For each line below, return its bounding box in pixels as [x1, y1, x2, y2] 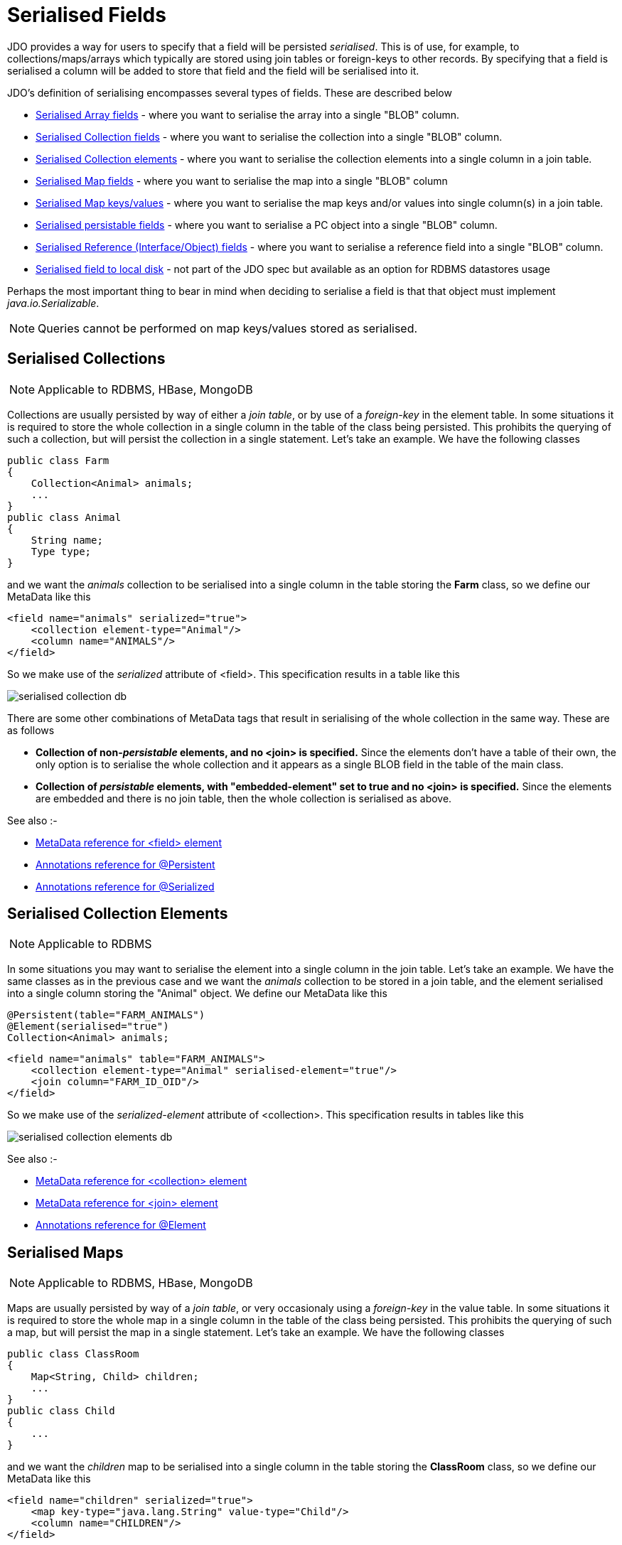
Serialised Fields [7, 3, 166, 27]
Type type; [31, 545, 92, 557]
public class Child [7, 1405, 115, 1417]
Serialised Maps [7, 1243, 124, 1261]
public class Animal [7, 511, 122, 523]
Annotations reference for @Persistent [36, 858, 215, 871]
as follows [7, 723, 55, 736]
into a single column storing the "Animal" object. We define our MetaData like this [7, 987, 387, 1000]
